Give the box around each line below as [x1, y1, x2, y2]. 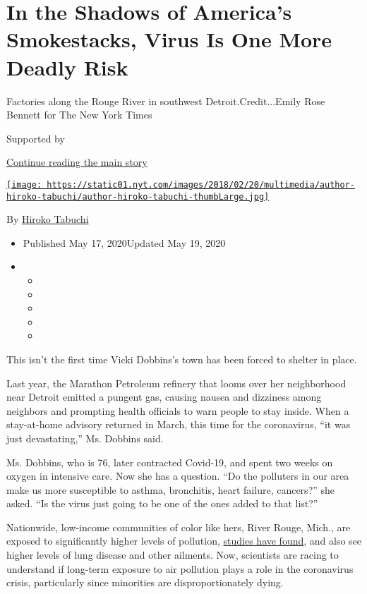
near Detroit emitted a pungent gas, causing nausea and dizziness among [6, 389, 322, 404]
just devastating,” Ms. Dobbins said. [6, 430, 164, 445]
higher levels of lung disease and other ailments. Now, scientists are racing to [6, 547, 339, 562]
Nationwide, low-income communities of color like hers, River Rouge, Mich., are [6, 519, 351, 534]
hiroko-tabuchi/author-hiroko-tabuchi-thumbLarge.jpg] [6, 191, 270, 202]
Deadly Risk [6, 52, 128, 81]
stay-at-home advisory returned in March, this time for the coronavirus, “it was [6, 417, 351, 432]
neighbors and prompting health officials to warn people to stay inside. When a [6, 403, 349, 418]
